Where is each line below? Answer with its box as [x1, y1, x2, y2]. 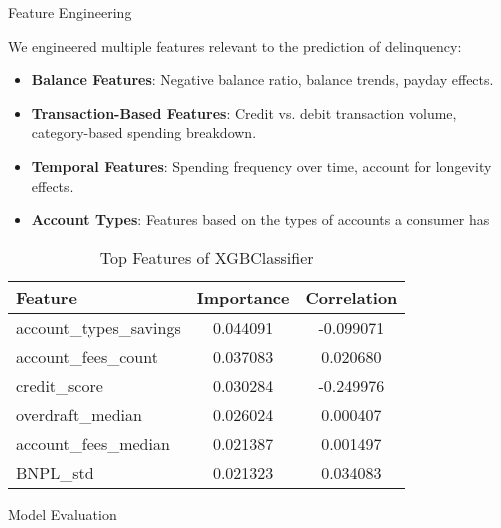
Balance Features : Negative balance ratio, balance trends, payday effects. [31, 69, 494, 90]
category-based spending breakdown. [31, 122, 257, 143]
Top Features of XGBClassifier [99, 245, 314, 269]
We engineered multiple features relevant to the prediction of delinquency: [8, 35, 462, 56]
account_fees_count [16, 344, 158, 368]
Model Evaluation [8, 503, 117, 524]
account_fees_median [16, 431, 170, 455]
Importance [196, 285, 290, 309]
